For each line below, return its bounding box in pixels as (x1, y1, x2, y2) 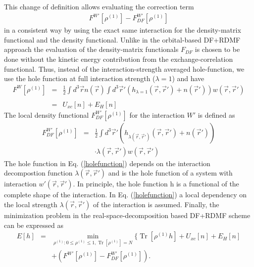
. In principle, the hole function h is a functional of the (73, 178, 239, 189)
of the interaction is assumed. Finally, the (93, 199, 219, 210)
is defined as (198, 109, 235, 120)
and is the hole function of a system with (108, 168, 233, 178)
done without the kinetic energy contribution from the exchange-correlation (4, 53, 233, 64)
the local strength (4, 199, 57, 210)
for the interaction (129, 109, 185, 120)
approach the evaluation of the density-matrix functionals (4, 44, 179, 54)
